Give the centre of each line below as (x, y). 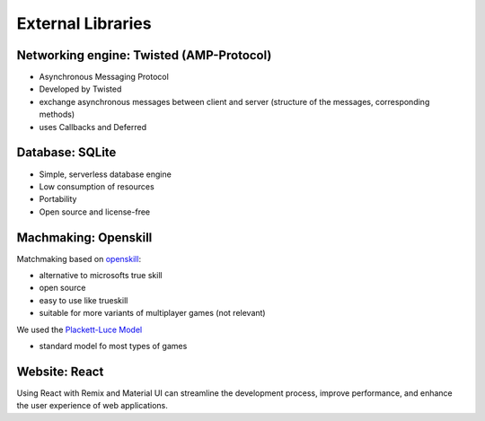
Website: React (60, 371)
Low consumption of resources (97, 186)
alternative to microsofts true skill (101, 275)
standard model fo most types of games (113, 346)
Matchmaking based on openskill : (79, 259)
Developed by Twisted (80, 89)
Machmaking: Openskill (84, 237)
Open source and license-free (95, 212)
